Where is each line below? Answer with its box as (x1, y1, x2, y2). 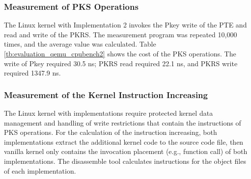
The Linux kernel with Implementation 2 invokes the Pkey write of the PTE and (4, 20, 247, 30)
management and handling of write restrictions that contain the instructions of (4, 117, 241, 128)
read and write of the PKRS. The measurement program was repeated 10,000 (4, 29, 237, 39)
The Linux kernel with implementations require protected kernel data (4, 108, 213, 118)
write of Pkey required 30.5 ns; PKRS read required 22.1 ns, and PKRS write (4, 58, 238, 68)
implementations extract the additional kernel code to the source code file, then (4, 136, 244, 147)
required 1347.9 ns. (4, 68, 61, 78)
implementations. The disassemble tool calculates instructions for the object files (4, 155, 246, 166)
